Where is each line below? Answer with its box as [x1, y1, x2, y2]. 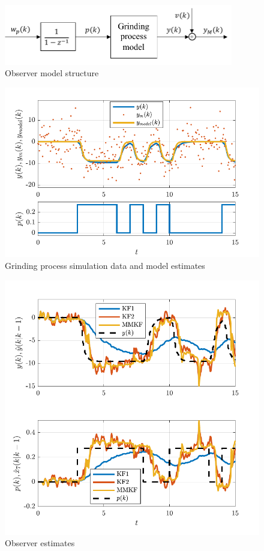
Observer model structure [5, 67, 99, 79]
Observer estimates [5, 537, 75, 549]
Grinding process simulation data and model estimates [5, 259, 205, 272]
